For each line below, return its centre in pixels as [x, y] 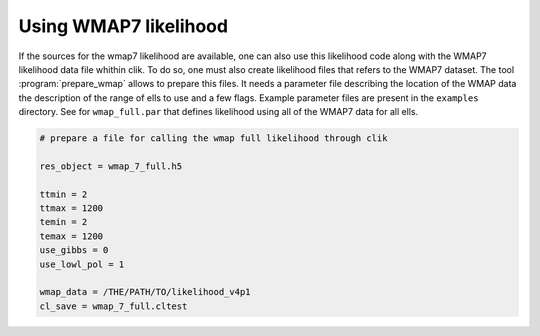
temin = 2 [63, 222]
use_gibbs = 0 [74, 250]
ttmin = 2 [63, 194]
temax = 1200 [71, 236]
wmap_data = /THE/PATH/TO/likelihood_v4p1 [145, 292]
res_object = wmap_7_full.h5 [111, 166]
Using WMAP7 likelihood [123, 26]
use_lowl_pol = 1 [82, 264]
